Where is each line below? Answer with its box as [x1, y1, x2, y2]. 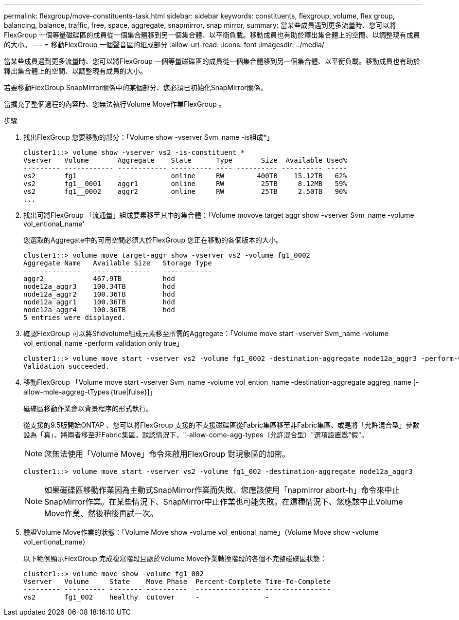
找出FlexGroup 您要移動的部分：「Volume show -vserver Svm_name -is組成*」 [23, 133, 274, 141]
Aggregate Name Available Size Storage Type [23, 259, 212, 267]
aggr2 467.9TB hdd [23, 275, 175, 282]
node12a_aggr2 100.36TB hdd [23, 290, 175, 298]
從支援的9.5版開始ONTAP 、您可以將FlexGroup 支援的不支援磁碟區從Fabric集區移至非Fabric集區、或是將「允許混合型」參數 [23, 421, 420, 429]
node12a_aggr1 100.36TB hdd [23, 298, 175, 306]
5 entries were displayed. [23, 314, 126, 321]
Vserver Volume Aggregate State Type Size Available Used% [23, 156, 347, 164]
